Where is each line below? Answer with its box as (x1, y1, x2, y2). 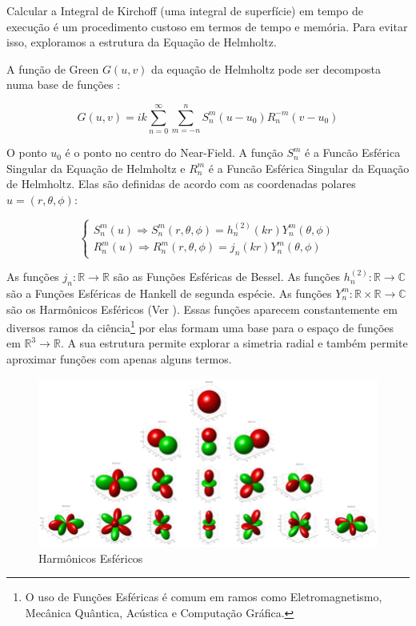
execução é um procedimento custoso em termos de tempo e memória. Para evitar (6, 18, 408, 34)
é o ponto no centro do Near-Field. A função (65, 144, 283, 161)
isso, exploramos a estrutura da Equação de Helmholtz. (6, 34, 277, 50)
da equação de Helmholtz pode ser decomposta (151, 60, 381, 77)
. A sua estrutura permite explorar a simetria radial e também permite (60, 335, 408, 351)
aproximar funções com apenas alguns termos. (6, 350, 232, 367)
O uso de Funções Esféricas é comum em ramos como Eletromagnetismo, (25, 588, 382, 605)
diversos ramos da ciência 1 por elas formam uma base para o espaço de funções (6, 317, 394, 335)
